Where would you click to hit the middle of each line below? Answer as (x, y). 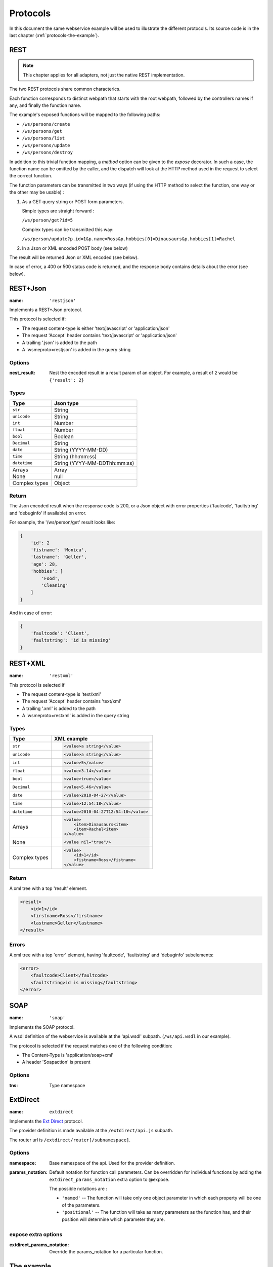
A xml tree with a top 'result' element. (48, 888)
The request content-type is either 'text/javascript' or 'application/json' (96, 328)
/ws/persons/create (46, 124)
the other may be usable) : (37, 192)
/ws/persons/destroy (48, 153)
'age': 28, (44, 564)
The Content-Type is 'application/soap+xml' (68, 1055)
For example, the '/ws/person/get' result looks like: (62, 523)
